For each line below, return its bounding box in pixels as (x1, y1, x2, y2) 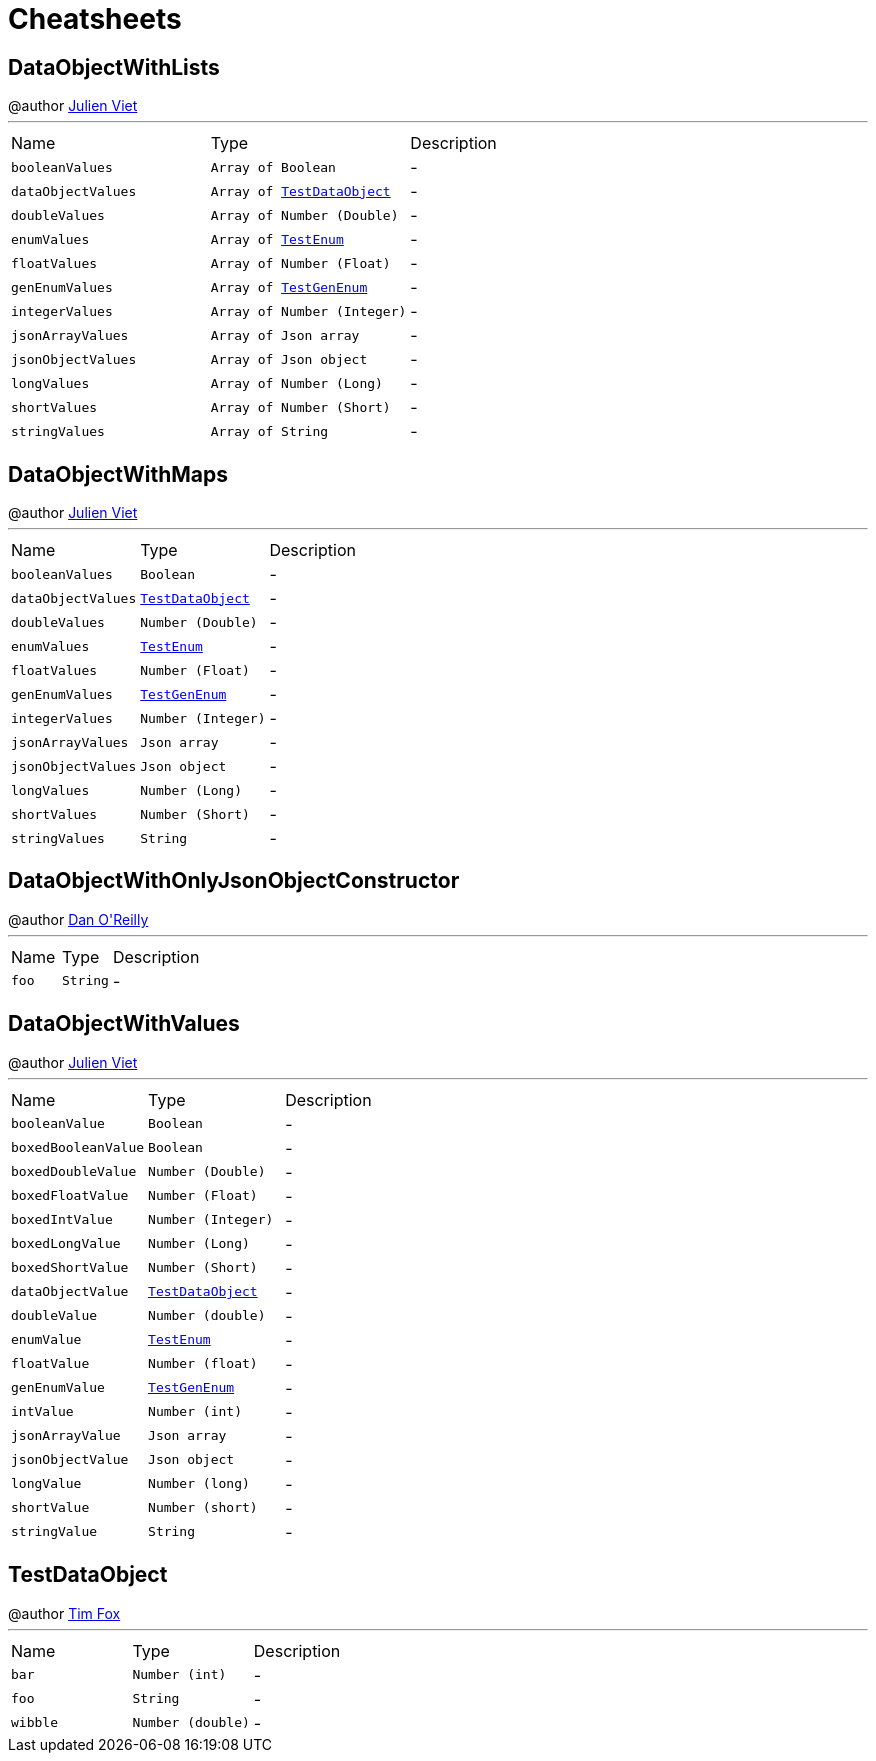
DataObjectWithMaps (8, 461, 228, 487)
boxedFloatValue (11, 1188, 129, 1204)
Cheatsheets (8, 2, 182, 36)
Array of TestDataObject (210, 183, 391, 199)
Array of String (210, 423, 329, 439)
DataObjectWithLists (8, 54, 220, 80)
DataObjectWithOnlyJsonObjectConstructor (8, 868, 460, 894)
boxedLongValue (11, 1236, 121, 1252)
